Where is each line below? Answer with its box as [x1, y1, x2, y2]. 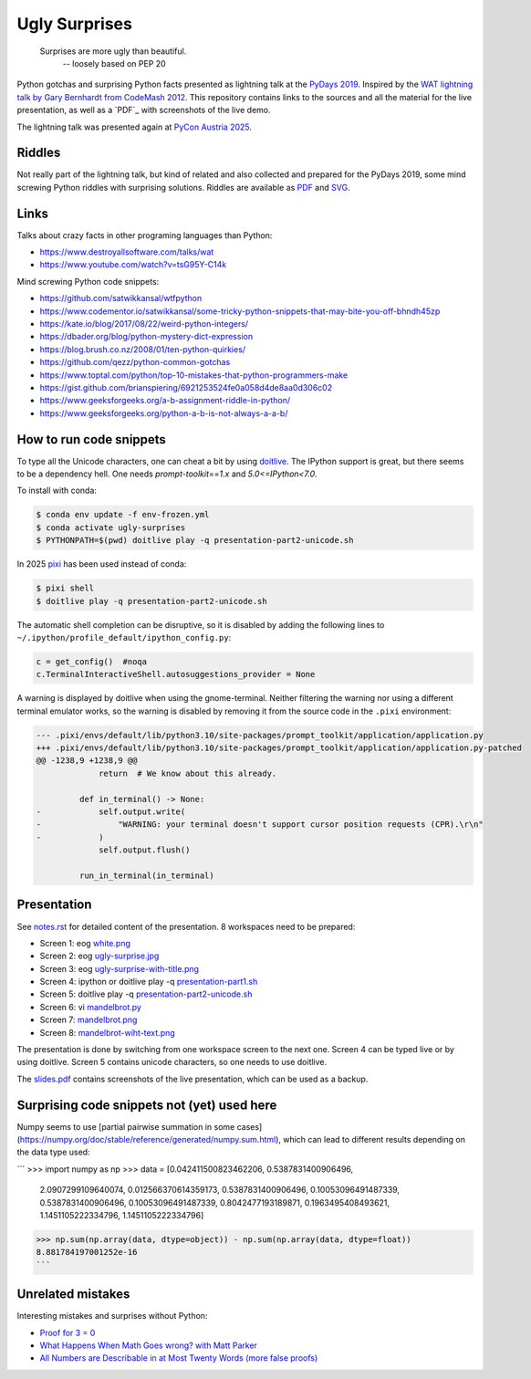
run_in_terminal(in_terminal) [78, 871, 214, 881]
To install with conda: [16, 485, 98, 496]
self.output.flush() [99, 845, 191, 855]
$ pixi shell [36, 583, 95, 593]
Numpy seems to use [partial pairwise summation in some [16, 1121, 235, 1132]
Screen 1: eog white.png [39, 937, 131, 948]
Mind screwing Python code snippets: [16, 276, 160, 287]
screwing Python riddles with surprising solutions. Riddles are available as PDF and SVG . [16, 182, 350, 193]
